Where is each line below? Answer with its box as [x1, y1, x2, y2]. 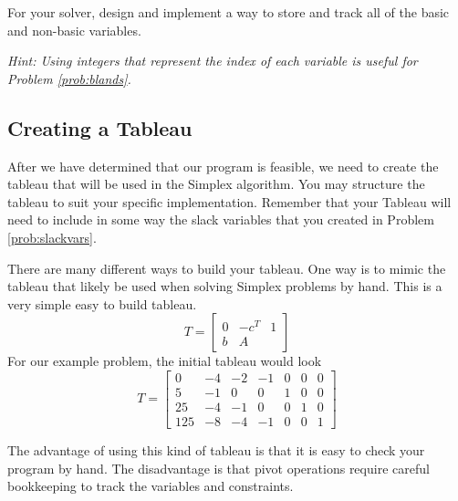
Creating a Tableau [7, 113, 193, 141]
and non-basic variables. [7, 20, 141, 39]
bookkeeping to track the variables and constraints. [7, 476, 294, 496]
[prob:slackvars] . [7, 227, 97, 246]
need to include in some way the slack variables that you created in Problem [7, 210, 434, 229]
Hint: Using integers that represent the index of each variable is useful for [7, 51, 418, 70]
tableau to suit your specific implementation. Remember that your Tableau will [7, 192, 452, 211]
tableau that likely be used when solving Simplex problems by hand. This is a [7, 277, 442, 296]
